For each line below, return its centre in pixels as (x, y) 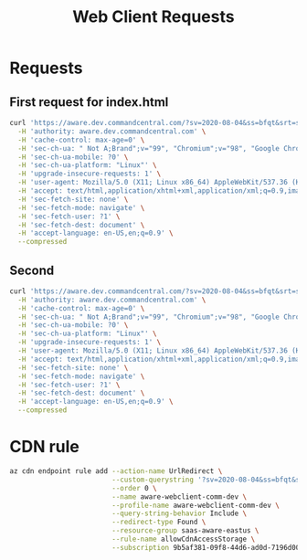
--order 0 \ (134, 488)
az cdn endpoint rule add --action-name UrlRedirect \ (116, 471)
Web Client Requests (153, 17)
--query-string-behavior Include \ (179, 513)
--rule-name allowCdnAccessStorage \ (183, 539)
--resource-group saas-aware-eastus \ (185, 531)
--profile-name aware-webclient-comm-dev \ (196, 505)
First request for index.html (89, 102)
